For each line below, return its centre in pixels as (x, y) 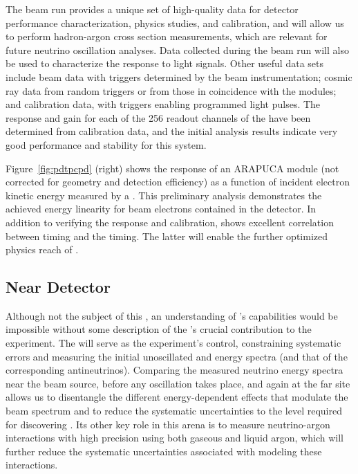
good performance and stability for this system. (106, 144)
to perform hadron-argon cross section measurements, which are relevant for (167, 36)
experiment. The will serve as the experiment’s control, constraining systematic (173, 343)
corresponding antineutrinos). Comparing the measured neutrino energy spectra (175, 370)
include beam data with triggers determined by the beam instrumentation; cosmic (179, 76)
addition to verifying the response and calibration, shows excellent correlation (170, 222)
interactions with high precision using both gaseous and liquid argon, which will (175, 438)
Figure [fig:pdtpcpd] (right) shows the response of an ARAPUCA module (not (172, 168)
